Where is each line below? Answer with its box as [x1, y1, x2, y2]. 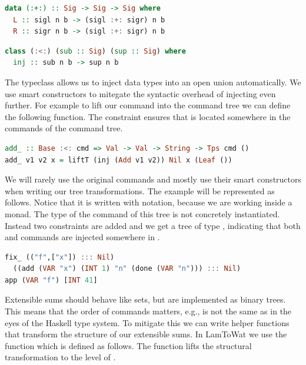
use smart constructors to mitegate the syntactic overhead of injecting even [5, 87, 276, 99]
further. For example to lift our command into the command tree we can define [5, 99, 291, 111]
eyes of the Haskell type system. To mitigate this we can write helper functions [5, 316, 290, 328]
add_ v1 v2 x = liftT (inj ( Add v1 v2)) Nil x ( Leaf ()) [5, 155, 232, 164]
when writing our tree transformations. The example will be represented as [5, 184, 275, 197]
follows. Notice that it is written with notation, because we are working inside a [5, 196, 292, 208]
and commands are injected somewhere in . [5, 231, 160, 243]
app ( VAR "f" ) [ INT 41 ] [5, 276, 98, 284]
